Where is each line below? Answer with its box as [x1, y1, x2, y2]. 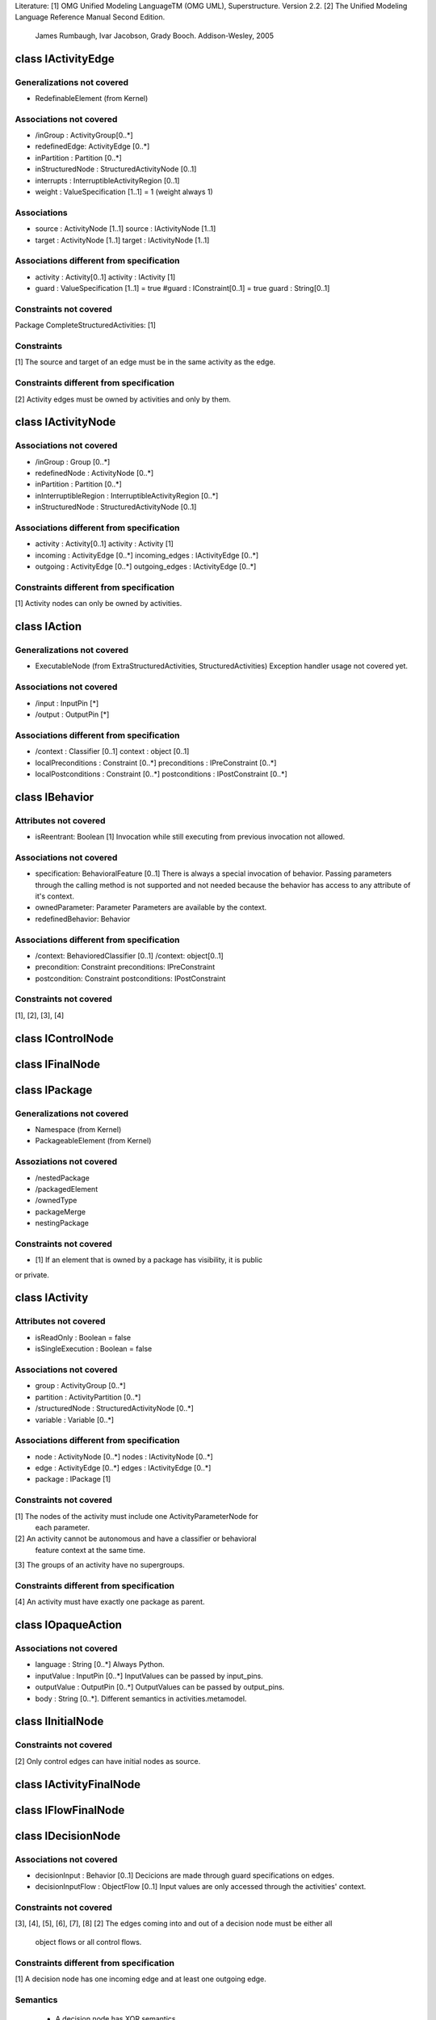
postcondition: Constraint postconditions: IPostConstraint [35, 974, 226, 983]
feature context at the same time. [35, 1545, 145, 1555]
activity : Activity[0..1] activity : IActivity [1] [35, 271, 176, 282]
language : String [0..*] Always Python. [35, 1660, 165, 1669]
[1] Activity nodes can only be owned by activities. [15, 599, 182, 608]
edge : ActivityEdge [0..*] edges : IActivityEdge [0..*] [35, 1463, 212, 1473]
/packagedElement [35, 1184, 99, 1193]
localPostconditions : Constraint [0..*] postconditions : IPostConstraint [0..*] [35, 768, 288, 779]
